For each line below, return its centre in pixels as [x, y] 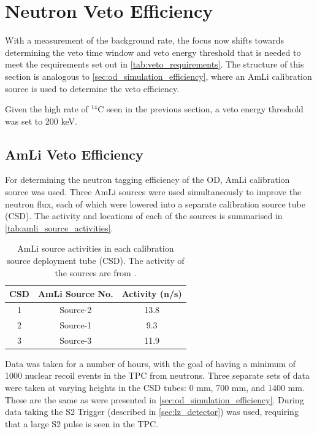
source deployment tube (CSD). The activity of [96, 261]
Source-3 [76, 340]
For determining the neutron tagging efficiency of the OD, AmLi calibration [147, 180]
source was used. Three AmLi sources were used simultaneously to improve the [153, 192]
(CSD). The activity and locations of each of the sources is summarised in [144, 216]
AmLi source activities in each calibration [96, 248]
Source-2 [76, 310]
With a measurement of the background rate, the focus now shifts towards [145, 40]
